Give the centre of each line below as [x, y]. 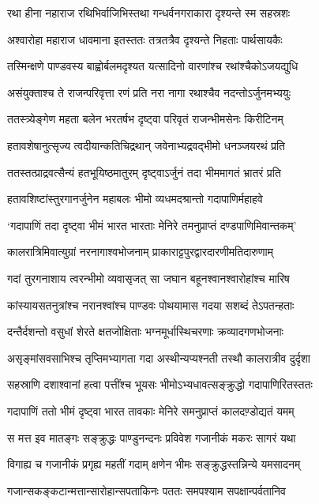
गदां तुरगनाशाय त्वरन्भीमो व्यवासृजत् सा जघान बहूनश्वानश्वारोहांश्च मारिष [148, 278]
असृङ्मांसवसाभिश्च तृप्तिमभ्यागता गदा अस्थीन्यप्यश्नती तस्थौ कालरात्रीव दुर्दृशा [159, 357]
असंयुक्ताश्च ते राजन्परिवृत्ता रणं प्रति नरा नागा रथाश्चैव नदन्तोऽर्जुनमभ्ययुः [149, 92]
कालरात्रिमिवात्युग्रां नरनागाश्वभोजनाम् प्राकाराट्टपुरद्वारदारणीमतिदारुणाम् [140, 252]
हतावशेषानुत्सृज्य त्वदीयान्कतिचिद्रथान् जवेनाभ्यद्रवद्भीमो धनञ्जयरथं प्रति [146, 145]
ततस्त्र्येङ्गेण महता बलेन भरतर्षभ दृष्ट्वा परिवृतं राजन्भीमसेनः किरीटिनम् [145, 119]
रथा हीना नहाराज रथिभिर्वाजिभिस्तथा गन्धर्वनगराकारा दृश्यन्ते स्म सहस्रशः [149, 13]
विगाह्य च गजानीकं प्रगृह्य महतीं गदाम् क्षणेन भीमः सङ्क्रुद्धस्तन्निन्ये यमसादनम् [154, 464]
